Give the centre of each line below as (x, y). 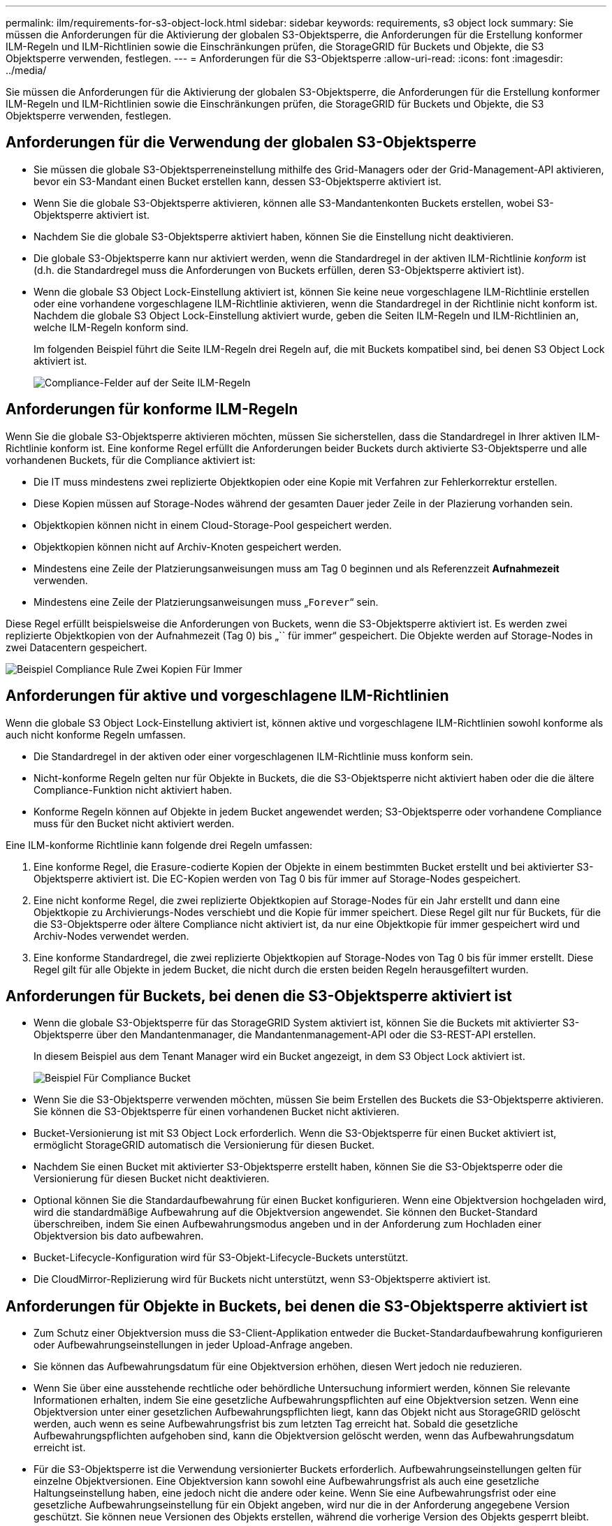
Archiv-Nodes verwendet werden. (111, 936)
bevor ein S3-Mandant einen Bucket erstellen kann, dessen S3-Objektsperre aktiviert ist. (238, 181)
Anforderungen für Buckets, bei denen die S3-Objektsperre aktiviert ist (259, 996)
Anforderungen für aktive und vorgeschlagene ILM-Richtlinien (227, 696)
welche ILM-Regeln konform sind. (111, 327)
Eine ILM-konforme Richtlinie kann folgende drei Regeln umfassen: (159, 845)
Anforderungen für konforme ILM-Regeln (152, 409)
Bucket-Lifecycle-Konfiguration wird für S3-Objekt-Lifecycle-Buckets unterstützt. (221, 1258)
